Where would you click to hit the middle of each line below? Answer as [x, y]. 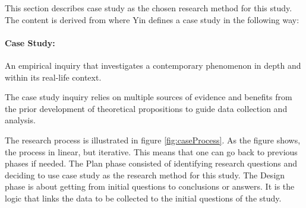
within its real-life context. [53, 77]
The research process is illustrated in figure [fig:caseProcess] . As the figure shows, [153, 140]
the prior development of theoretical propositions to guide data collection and [146, 108]
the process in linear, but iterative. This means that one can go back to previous [151, 151]
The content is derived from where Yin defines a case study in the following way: [152, 19]
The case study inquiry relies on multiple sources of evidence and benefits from [149, 97]
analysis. [20, 120]
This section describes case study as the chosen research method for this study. [149, 8]
